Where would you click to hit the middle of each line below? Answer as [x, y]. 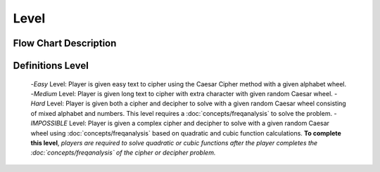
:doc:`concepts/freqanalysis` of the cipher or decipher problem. [123, 153]
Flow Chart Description [65, 43]
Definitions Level [51, 66]
